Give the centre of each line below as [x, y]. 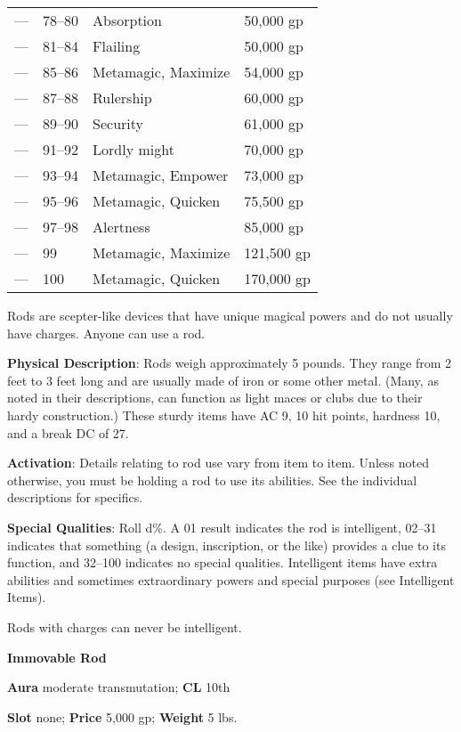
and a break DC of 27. [68, 432]
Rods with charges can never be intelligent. [125, 626]
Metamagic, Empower [161, 175]
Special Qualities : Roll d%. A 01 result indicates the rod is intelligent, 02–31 [222, 527]
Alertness [121, 227]
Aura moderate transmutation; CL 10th [119, 687]
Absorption [127, 20]
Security [118, 123]
